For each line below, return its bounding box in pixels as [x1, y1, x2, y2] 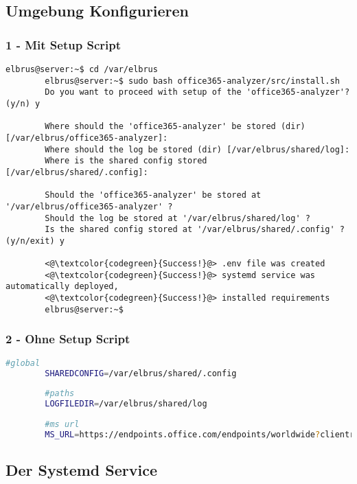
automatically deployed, [5, 281, 119, 292]
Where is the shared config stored [45, 156, 207, 166]
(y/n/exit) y [5, 235, 65, 246]
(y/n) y [5, 98, 41, 108]
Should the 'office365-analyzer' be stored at [45, 190, 262, 200]
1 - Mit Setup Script [5, 36, 121, 53]
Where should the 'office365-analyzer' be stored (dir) [45, 122, 306, 132]
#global [5, 358, 41, 368]
